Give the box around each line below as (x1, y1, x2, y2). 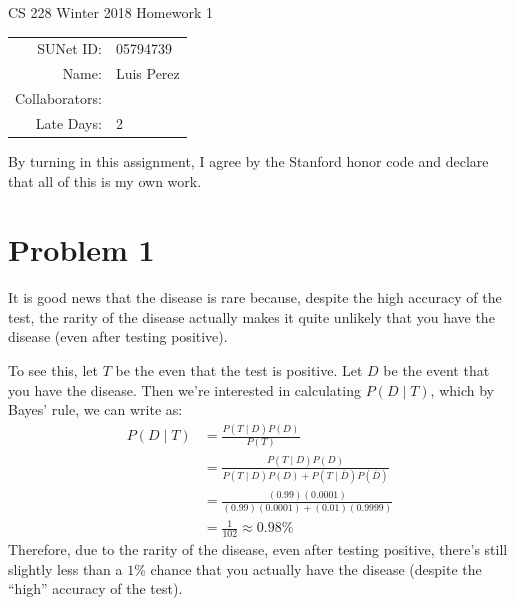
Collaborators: (15, 88, 102, 109)
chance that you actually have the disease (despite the (150, 558, 482, 579)
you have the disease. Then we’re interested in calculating (8, 379, 361, 400)
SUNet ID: (37, 38, 102, 59)
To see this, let (8, 360, 98, 381)
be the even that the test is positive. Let (115, 360, 363, 381)
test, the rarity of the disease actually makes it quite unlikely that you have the (8, 306, 495, 327)
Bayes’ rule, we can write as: (8, 399, 183, 420)
